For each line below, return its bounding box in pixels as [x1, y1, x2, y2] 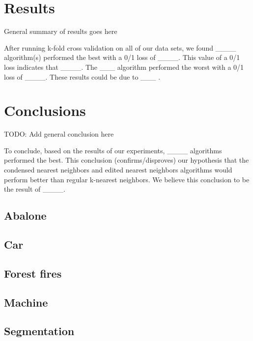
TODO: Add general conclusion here [4, 129, 114, 139]
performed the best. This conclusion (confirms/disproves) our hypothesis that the [4, 155, 249, 165]
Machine [4, 294, 48, 310]
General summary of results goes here [4, 26, 117, 36]
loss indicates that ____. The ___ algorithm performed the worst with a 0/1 [4, 61, 244, 72]
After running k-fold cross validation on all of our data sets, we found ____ [4, 42, 236, 53]
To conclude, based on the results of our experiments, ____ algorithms [4, 145, 222, 155]
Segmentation [4, 323, 75, 339]
